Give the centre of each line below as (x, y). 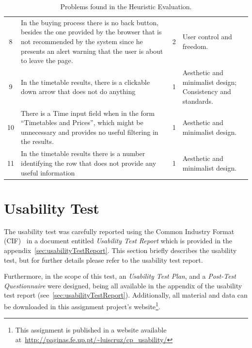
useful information (48, 172)
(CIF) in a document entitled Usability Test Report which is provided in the (118, 241)
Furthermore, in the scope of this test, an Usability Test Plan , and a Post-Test (120, 276)
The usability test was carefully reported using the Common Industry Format (119, 231)
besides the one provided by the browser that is (91, 32)
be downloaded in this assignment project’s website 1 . (82, 305)
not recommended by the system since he (82, 41)
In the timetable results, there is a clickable (85, 82)
